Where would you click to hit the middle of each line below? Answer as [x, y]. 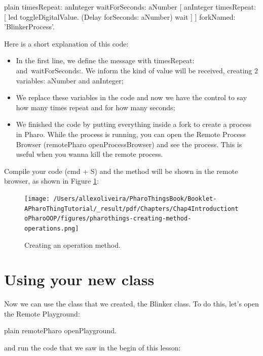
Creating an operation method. [72, 244]
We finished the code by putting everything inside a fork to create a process [134, 124]
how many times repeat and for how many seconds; [96, 107]
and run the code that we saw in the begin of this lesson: [92, 348]
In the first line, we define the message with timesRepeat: [105, 60]
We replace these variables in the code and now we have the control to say [131, 97]
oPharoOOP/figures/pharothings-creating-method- [108, 219]
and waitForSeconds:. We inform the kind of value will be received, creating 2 [137, 70]
